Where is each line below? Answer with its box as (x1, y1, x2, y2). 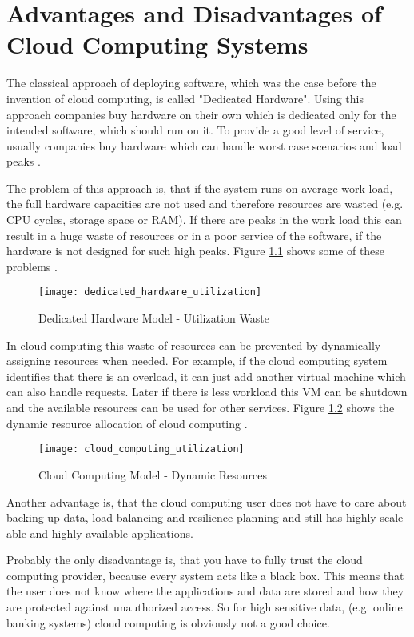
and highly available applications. (30, 524, 193, 541)
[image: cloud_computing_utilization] (38, 443, 245, 455)
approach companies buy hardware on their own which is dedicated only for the (6, 106, 396, 122)
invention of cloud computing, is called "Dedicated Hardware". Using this (6, 90, 364, 106)
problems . (6, 258, 58, 274)
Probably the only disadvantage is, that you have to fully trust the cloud (6, 551, 363, 568)
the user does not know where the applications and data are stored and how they (6, 583, 404, 599)
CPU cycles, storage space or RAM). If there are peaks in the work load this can (6, 211, 402, 228)
